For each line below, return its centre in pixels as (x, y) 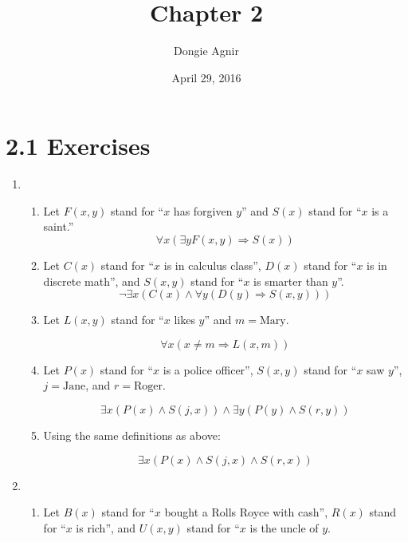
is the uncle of (284, 527)
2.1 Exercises (78, 146)
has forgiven (203, 210)
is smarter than (291, 281)
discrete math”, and (92, 281)
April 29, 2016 (206, 77)
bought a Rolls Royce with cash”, (246, 512)
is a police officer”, (208, 369)
